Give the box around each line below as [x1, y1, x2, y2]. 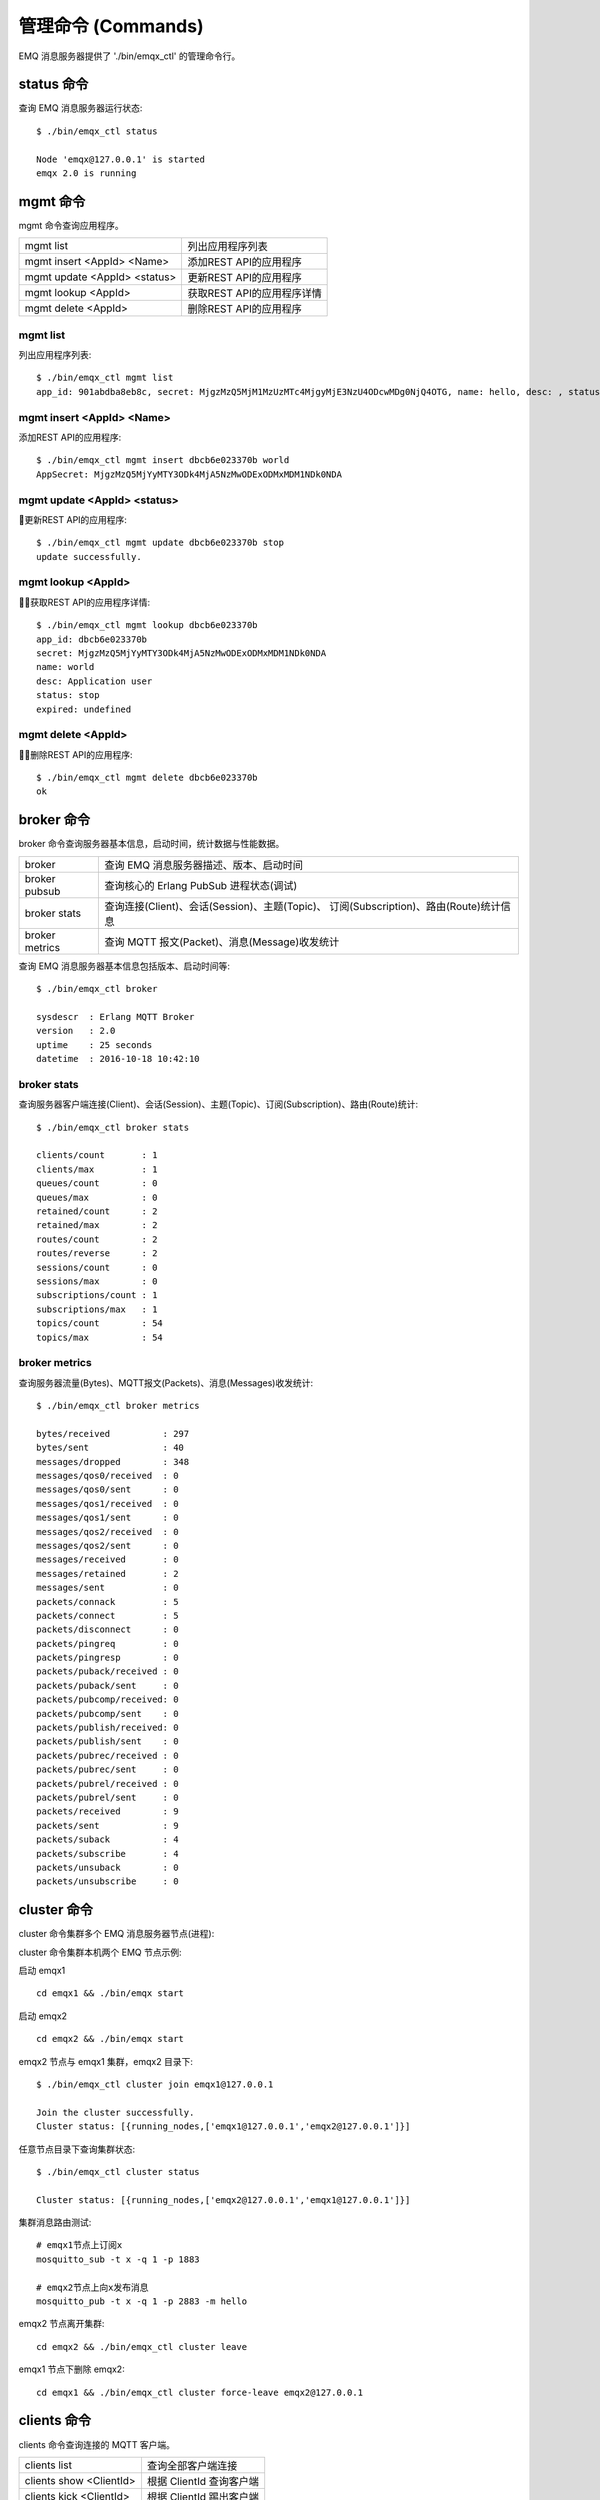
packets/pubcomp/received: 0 [36, 1694, 179, 1705]
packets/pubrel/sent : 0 [36, 1791, 179, 1803]
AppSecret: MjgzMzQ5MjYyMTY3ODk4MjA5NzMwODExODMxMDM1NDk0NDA [36, 468, 342, 480]
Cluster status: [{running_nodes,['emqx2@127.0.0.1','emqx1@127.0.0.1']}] [36, 2194, 411, 2205]
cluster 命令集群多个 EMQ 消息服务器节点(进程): [18, 1928, 215, 1940]
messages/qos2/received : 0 [36, 1526, 179, 1537]
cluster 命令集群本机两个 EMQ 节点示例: [18, 1946, 182, 1958]
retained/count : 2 [36, 1206, 158, 1217]
